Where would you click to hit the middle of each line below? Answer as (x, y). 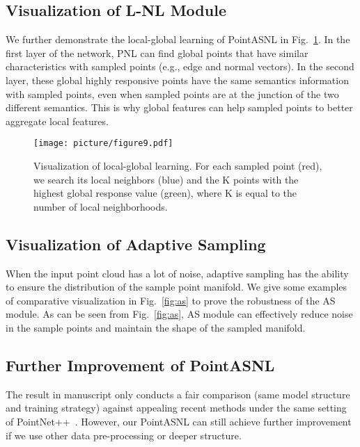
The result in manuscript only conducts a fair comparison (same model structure (178, 394)
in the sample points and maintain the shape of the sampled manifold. (156, 327)
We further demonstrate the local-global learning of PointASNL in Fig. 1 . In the (178, 39)
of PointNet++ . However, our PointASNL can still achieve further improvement (179, 421)
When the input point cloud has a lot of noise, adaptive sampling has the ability (177, 273)
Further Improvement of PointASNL (140, 365)
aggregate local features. (57, 121)
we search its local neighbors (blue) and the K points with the (166, 179)
